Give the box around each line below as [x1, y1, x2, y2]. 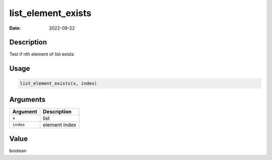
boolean [9, 148, 27, 154]
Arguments [9, 95, 46, 104]
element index [43, 121, 77, 128]
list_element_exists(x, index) [20, 81, 98, 86]
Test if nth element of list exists [9, 51, 74, 57]
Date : [9, 25, 21, 31]
